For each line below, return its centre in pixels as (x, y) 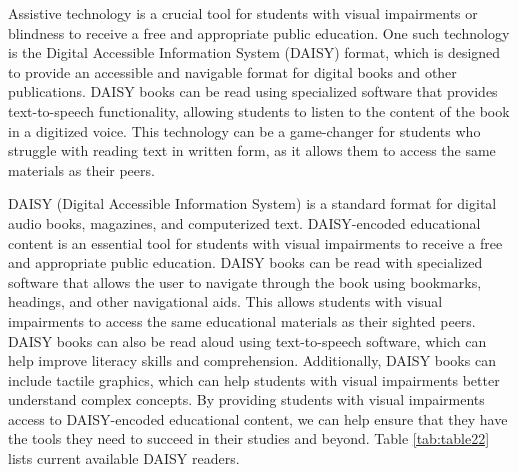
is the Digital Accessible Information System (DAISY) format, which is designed (254, 52)
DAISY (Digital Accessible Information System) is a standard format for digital (252, 203)
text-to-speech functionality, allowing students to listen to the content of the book (259, 110)
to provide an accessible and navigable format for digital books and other (232, 71)
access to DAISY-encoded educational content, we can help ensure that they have (258, 418)
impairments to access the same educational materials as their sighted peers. (242, 320)
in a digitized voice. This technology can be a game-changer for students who (244, 130)
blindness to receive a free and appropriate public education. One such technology (259, 32)
